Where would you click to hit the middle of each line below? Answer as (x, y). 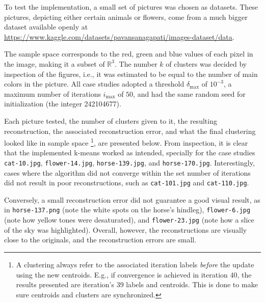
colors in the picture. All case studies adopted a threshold (94, 84)
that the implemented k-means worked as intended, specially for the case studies (130, 153)
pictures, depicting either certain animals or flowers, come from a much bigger (126, 17)
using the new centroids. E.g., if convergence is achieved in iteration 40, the (134, 274)
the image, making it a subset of (55, 63)
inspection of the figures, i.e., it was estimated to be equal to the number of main (131, 74)
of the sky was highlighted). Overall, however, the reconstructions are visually (126, 229)
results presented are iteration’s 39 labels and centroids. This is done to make (137, 284)
